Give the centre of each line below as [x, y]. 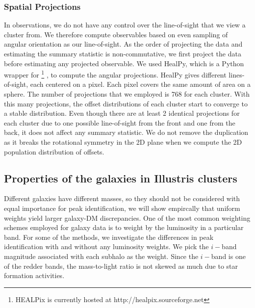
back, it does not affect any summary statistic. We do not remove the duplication [126, 132]
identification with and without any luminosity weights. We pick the [106, 246]
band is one [228, 256]
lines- [237, 74]
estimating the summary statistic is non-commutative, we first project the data [123, 53]
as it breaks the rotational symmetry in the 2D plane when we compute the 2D [123, 142]
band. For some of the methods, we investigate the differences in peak [109, 237]
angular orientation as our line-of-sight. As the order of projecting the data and [123, 44]
